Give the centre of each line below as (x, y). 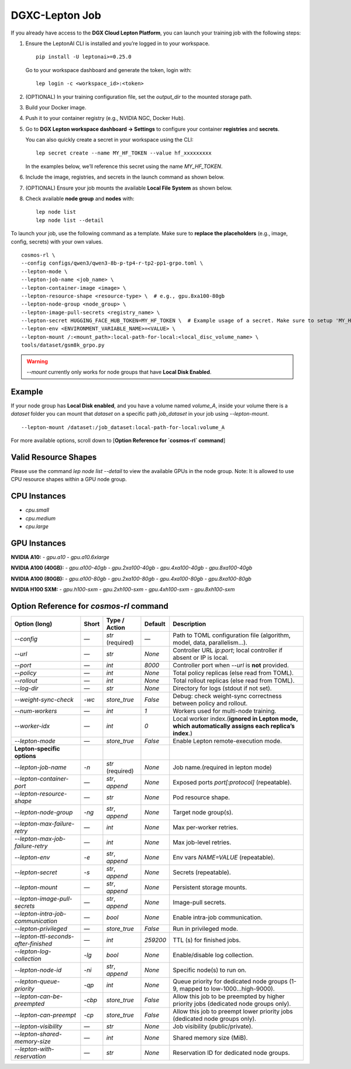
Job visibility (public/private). (213, 1026)
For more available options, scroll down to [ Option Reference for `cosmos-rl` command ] (118, 441)
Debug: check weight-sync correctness (227, 696)
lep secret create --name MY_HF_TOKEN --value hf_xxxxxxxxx (124, 153)
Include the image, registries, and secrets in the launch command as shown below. (125, 177)
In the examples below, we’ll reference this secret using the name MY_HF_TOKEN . (124, 166)
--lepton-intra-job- (40, 914)
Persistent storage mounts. (210, 888)
